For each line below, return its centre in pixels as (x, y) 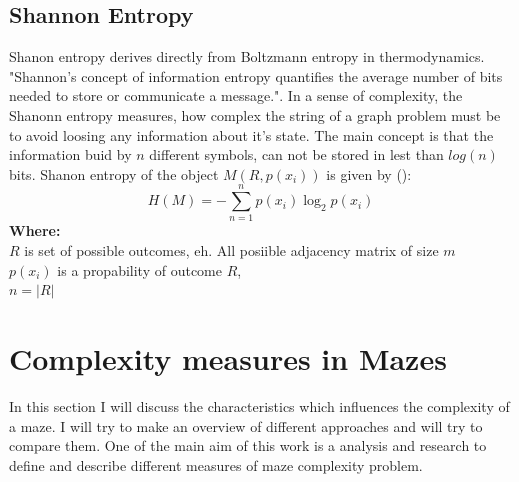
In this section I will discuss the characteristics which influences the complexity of (259, 405)
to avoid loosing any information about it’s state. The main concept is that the (251, 134)
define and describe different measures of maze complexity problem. (216, 464)
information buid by (70, 154)
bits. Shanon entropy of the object (114, 173)
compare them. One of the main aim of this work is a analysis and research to (248, 445)
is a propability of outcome (139, 269)
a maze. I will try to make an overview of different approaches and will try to (246, 425)
